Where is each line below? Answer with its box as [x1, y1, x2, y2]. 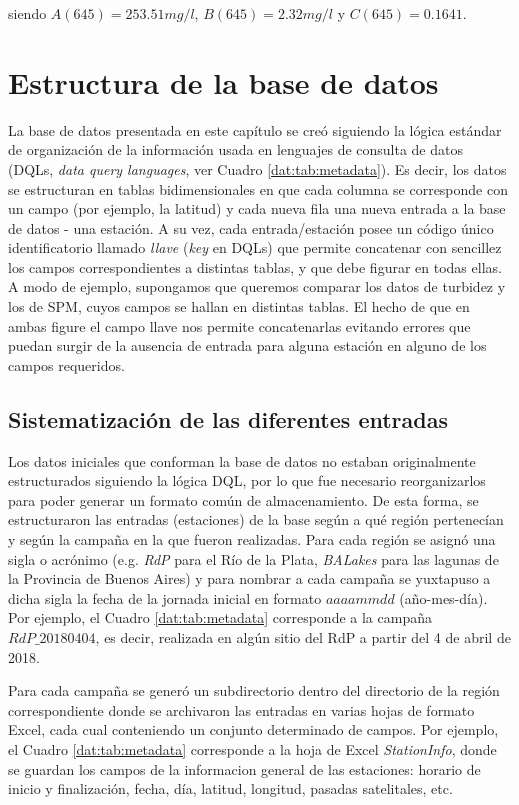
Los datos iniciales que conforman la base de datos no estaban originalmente [8, 450, 476, 471]
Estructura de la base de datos [8, 61, 439, 102]
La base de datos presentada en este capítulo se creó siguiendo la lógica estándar [8, 119, 502, 140]
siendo [8, 3, 47, 23]
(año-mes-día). [399, 587, 488, 608]
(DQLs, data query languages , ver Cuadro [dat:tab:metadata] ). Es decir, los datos [8, 158, 507, 179]
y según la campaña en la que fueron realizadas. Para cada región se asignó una [8, 529, 496, 550]
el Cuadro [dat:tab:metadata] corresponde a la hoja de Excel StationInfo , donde [8, 738, 497, 759]
